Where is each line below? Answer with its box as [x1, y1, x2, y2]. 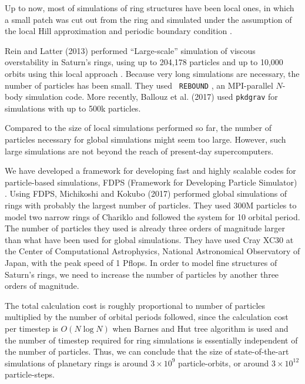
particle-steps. [5, 368, 55, 380]
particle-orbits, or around [178, 356, 269, 369]
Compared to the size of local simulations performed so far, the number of [5, 122, 272, 134]
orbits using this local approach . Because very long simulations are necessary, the [5, 67, 300, 79]
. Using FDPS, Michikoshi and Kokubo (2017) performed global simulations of [5, 187, 287, 200]
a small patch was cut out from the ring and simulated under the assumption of [5, 13, 292, 25]
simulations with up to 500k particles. [5, 102, 141, 114]
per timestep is [5, 322, 58, 334]
